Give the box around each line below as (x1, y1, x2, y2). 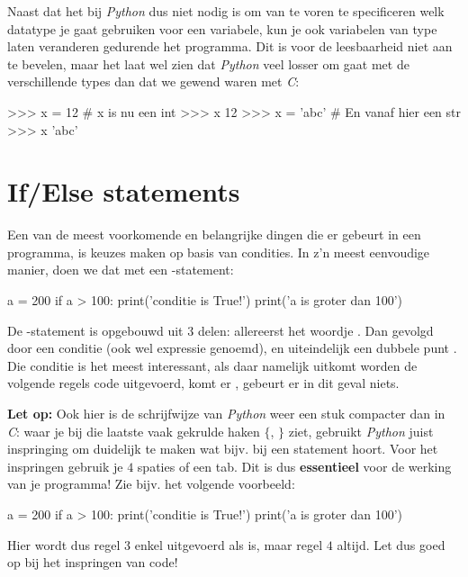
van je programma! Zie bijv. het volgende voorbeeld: (7, 474, 295, 493)
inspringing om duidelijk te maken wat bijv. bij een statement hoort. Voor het (7, 439, 438, 458)
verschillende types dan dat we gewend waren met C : (7, 72, 300, 91)
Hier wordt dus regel (7, 535, 121, 554)
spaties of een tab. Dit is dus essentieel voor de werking (137, 456, 452, 475)
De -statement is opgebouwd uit (7, 320, 184, 339)
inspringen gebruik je (7, 456, 123, 475)
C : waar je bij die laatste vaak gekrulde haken (7, 421, 260, 440)
